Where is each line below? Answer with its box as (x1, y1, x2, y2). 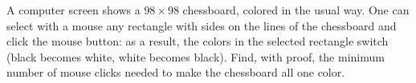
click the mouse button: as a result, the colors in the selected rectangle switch (6, 33, 389, 49)
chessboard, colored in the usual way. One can (182, 2, 410, 18)
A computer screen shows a (6, 2, 141, 18)
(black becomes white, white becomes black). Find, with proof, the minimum (6, 48, 385, 65)
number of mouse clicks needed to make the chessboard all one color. (6, 64, 345, 81)
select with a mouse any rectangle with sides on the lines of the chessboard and (6, 17, 397, 34)
